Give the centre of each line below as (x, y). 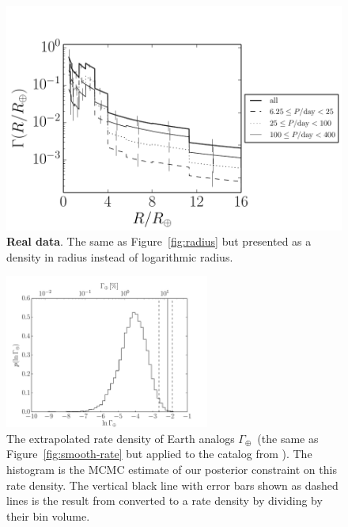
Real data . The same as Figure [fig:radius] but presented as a (159, 241)
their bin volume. (48, 516)
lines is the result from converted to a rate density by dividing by (165, 500)
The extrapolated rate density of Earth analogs (121, 438)
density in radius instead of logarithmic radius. (120, 256)
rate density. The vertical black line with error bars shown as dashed (172, 485)
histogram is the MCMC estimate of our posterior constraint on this (172, 469)
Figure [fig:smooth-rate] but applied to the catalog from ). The (159, 454)
